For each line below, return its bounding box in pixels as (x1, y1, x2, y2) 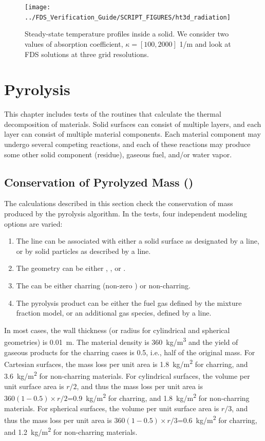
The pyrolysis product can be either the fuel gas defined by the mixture (16, 297, 242, 308)
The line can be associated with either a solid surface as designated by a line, (16, 235, 259, 246)
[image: (25, 4, 51, 11)
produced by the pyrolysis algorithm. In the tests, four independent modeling (4, 208, 248, 218)
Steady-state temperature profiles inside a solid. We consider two (25, 28, 229, 39)
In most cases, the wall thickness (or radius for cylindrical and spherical (4, 324, 230, 335)
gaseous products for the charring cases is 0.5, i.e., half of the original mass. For (4, 346, 255, 357)
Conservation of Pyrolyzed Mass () (4, 174, 194, 190)
